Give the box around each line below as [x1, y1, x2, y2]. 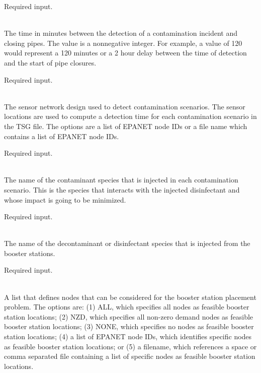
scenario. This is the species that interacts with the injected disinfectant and [4, 184, 240, 195]
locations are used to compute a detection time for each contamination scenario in [4, 111, 257, 121]
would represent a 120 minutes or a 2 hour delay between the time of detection [4, 47, 247, 58]
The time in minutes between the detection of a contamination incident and [4, 28, 238, 38]
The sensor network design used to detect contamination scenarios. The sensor [4, 101, 245, 111]
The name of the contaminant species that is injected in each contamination [4, 174, 238, 185]
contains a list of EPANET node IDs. [4, 131, 119, 141]
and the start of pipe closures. [4, 57, 97, 68]
